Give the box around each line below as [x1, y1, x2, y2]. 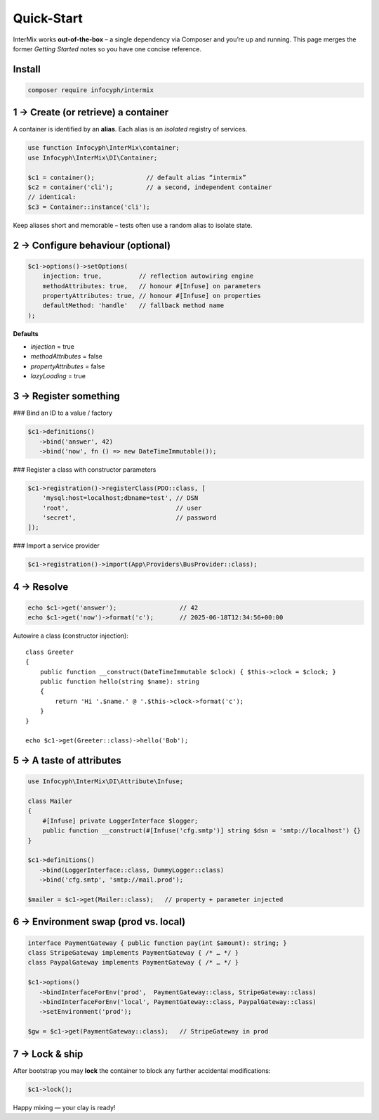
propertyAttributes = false [30, 362, 105, 371]
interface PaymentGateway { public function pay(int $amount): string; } [27, 939, 287, 947]
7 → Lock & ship [13, 1048, 84, 1060]
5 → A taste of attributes [13, 754, 122, 766]
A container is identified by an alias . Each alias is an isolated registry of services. [13, 125, 248, 134]
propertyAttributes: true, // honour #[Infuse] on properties [42, 292, 261, 300]
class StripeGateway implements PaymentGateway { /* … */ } [27, 948, 239, 956]
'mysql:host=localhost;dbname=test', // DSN [42, 494, 199, 502]
